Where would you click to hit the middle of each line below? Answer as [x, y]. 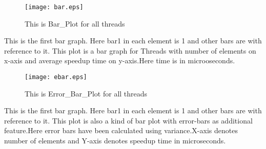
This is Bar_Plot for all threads [75, 23]
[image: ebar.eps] [56, 77]
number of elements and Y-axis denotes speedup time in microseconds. [115, 141]
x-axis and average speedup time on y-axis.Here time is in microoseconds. [120, 60]
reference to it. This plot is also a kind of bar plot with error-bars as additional [128, 120]
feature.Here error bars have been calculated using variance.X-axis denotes [121, 130]
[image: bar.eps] [54, 7]
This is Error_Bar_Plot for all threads [86, 93]
